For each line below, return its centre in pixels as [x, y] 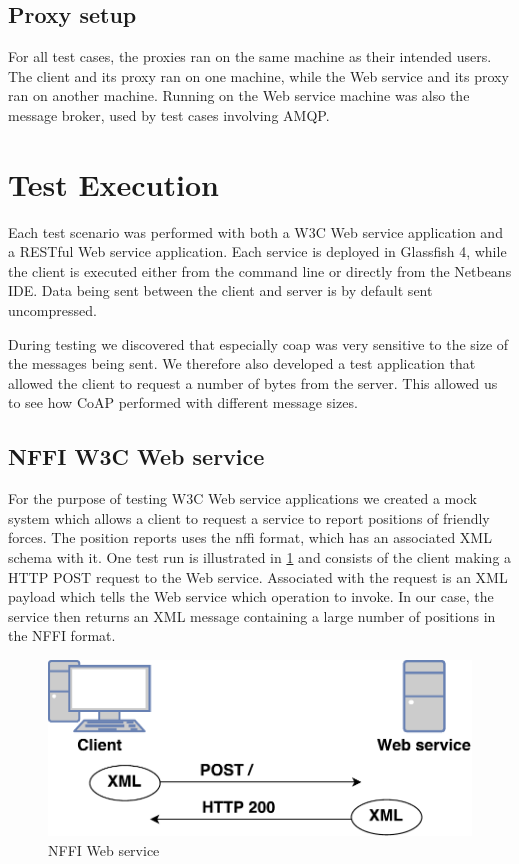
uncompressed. [52, 310]
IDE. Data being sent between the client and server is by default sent [220, 290]
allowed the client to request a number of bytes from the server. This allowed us [253, 382]
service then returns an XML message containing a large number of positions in [252, 615]
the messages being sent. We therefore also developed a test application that [242, 363]
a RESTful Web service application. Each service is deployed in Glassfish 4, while [257, 251]
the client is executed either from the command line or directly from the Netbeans [260, 270]
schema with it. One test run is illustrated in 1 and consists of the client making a [260, 557]
